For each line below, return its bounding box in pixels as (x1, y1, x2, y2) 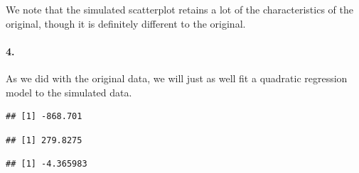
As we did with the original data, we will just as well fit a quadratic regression (6, 70, 348, 85)
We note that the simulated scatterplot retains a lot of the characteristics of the (6, 2, 353, 16)
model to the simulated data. (6, 84, 132, 99)
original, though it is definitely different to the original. (6, 16, 246, 30)
